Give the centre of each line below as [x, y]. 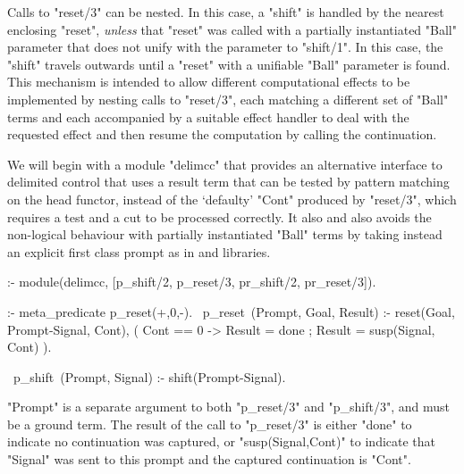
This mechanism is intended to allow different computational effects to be [209, 82]
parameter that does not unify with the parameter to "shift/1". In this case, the [225, 47]
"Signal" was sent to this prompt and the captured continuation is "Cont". [209, 459]
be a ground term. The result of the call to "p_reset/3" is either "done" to [210, 424]
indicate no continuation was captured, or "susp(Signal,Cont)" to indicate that [222, 441]
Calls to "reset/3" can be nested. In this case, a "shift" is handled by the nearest [226, 12]
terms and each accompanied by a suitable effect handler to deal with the [208, 116]
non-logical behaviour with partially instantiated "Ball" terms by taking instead [225, 234]
